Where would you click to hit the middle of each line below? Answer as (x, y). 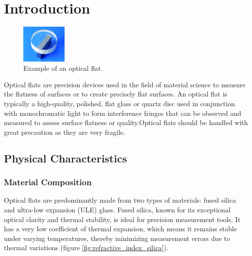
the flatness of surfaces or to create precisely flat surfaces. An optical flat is (116, 94)
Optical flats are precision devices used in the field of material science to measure (125, 84)
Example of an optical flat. (63, 68)
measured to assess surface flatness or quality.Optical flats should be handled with (126, 122)
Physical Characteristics (66, 158)
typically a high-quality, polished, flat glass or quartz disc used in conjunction (119, 104)
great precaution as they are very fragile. (65, 132)
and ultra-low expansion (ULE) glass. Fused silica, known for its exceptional (117, 209)
